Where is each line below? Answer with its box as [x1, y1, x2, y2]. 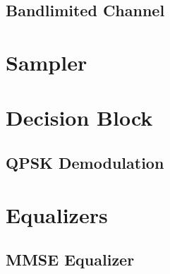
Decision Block [6, 103, 153, 132]
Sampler [6, 47, 87, 76]
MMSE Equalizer [6, 249, 135, 270]
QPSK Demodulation [6, 151, 164, 173]
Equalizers [6, 200, 108, 229]
